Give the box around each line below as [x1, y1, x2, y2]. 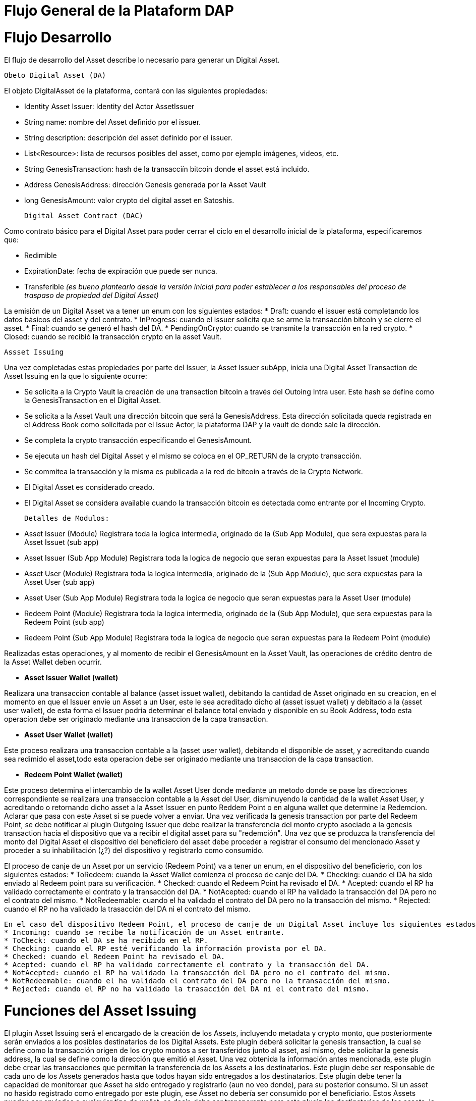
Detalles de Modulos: [24, 514, 109, 522]
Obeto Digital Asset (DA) [4, 71, 106, 79]
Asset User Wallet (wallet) [24, 730, 113, 739]
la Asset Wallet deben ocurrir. [4, 657, 102, 666]
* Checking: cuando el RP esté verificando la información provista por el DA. [4, 944, 327, 953]
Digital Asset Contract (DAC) [24, 211, 144, 220]
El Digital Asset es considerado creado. [24, 482, 155, 491]
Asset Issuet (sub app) [24, 537, 99, 546]
